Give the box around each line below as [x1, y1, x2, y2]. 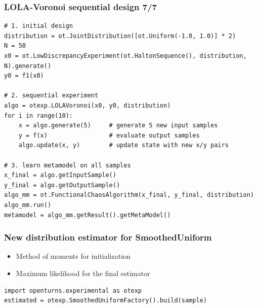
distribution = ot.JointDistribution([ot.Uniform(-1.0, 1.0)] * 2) [4, 32, 236, 40]
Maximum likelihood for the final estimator [16, 267, 150, 278]
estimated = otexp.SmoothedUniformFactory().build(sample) [4, 297, 207, 304]
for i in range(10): [4, 112, 73, 119]
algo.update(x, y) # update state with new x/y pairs [18, 142, 229, 149]
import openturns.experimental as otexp [4, 287, 142, 294]
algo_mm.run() [4, 201, 52, 209]
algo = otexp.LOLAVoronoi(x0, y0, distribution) [4, 101, 171, 109]
